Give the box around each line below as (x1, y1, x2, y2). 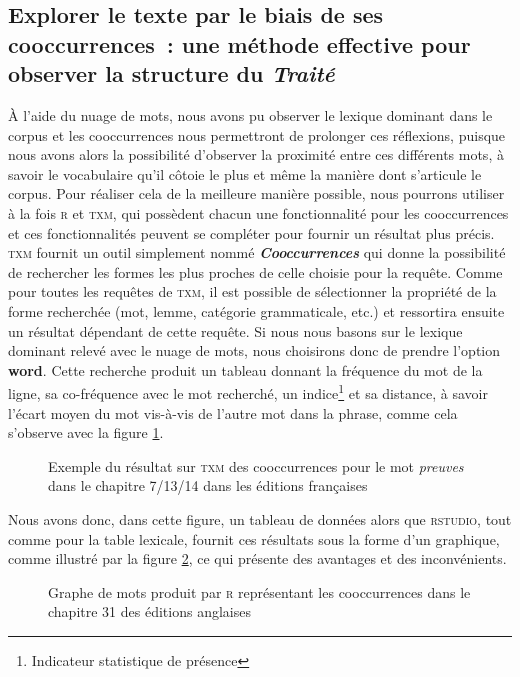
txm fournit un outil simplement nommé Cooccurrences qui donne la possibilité (8, 242, 506, 263)
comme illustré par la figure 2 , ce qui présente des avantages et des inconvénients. (8, 548, 507, 569)
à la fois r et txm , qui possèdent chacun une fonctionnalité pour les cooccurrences (8, 202, 509, 223)
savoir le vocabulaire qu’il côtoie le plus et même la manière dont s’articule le (8, 163, 482, 184)
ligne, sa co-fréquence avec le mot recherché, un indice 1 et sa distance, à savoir (8, 380, 488, 403)
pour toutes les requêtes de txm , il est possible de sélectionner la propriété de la (8, 281, 497, 302)
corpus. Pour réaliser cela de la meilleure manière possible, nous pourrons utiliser (8, 183, 505, 204)
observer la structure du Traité (8, 58, 335, 89)
